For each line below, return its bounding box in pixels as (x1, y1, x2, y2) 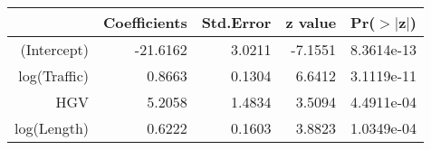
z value (285, 12, 337, 33)
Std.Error (201, 12, 272, 33)
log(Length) (14, 117, 90, 138)
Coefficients (103, 12, 187, 33)
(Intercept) (20, 39, 90, 60)
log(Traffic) (18, 65, 90, 86)
